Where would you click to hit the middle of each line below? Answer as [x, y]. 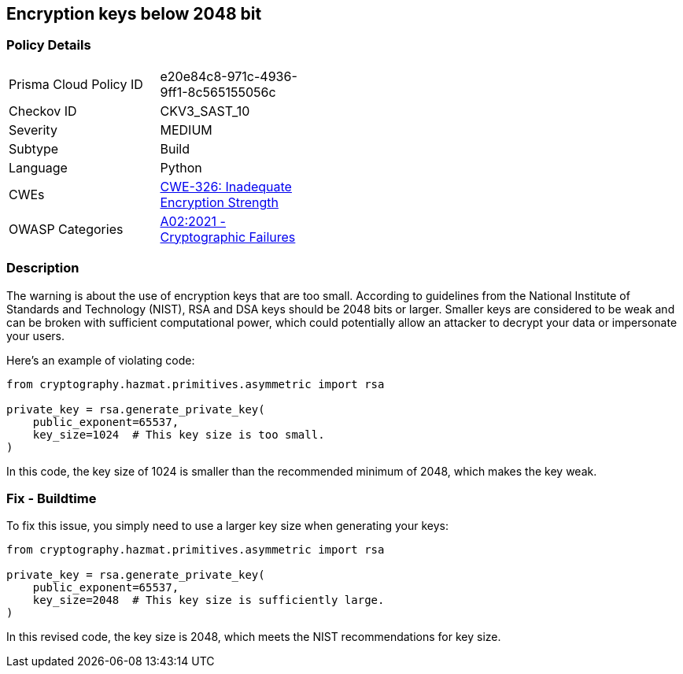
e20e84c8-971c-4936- [229, 76]
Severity [33, 130]
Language [38, 167]
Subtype [34, 148]
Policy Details [49, 45]
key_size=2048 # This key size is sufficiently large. [209, 600]
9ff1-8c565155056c [218, 92]
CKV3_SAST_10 [205, 111]
